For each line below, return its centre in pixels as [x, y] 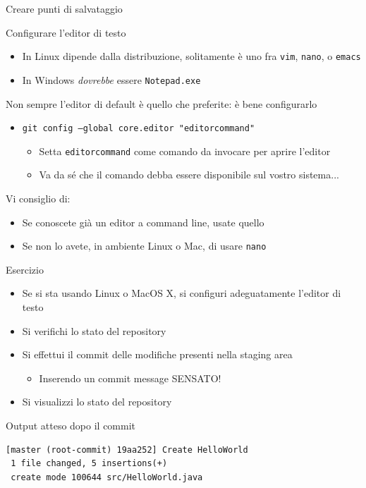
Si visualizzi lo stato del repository [97, 402]
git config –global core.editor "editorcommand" [139, 129]
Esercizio [25, 269]
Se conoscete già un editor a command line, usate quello [143, 222]
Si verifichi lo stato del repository [94, 330]
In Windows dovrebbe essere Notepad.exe [111, 79]
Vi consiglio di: [38, 198]
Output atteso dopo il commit [71, 425]
